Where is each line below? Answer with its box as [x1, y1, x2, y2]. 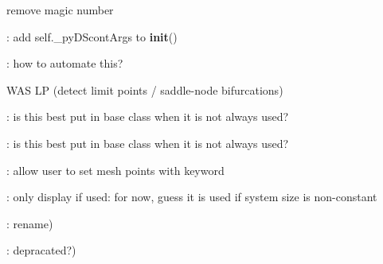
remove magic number [6, 2, 114, 17]
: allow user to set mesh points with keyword [6, 161, 225, 178]
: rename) [6, 215, 53, 231]
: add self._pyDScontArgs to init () [6, 28, 178, 45]
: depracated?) [6, 242, 76, 258]
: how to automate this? [6, 55, 123, 72]
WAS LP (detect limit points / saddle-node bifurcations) [6, 81, 283, 98]
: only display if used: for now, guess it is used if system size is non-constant [6, 188, 377, 205]
